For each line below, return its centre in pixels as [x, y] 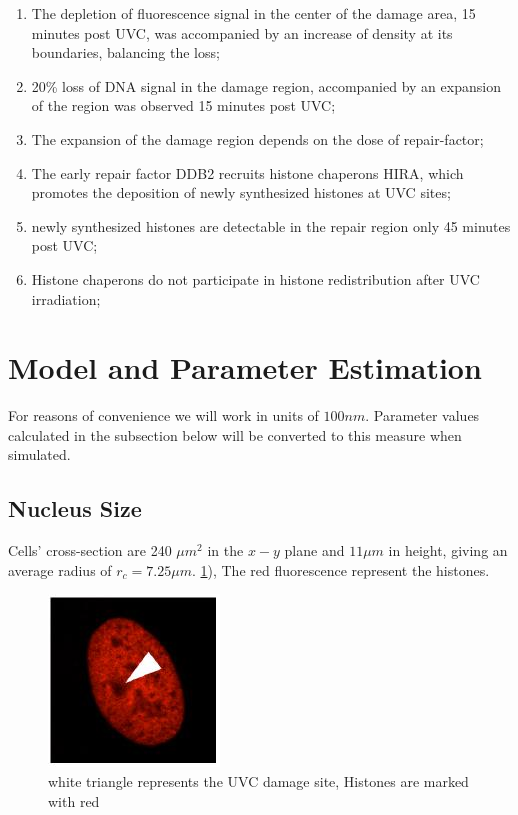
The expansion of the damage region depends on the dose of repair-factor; [257, 138]
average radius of [60, 569]
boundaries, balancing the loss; [125, 52]
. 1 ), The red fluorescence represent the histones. [340, 569]
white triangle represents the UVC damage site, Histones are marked [258, 781]
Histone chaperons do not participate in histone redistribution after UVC [255, 278]
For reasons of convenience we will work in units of [163, 415]
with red [74, 800]
